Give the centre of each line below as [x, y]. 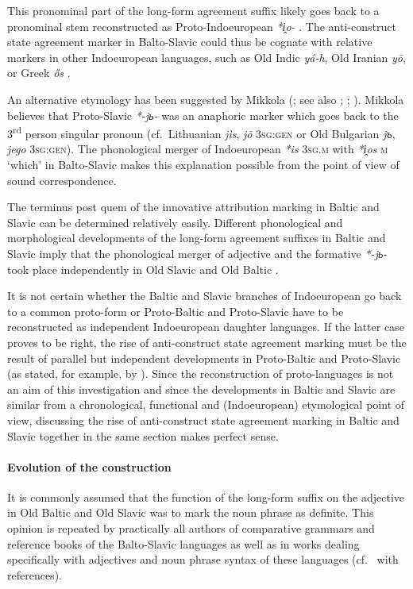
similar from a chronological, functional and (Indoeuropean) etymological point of [206, 404]
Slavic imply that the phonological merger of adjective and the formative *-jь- [197, 253]
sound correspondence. [62, 180]
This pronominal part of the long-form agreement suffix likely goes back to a [193, 10]
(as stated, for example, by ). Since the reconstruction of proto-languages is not [201, 373]
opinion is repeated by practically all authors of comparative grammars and [191, 528]
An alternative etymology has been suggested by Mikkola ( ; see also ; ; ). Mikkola [206, 99]
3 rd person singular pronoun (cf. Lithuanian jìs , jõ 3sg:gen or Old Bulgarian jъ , [201, 132]
